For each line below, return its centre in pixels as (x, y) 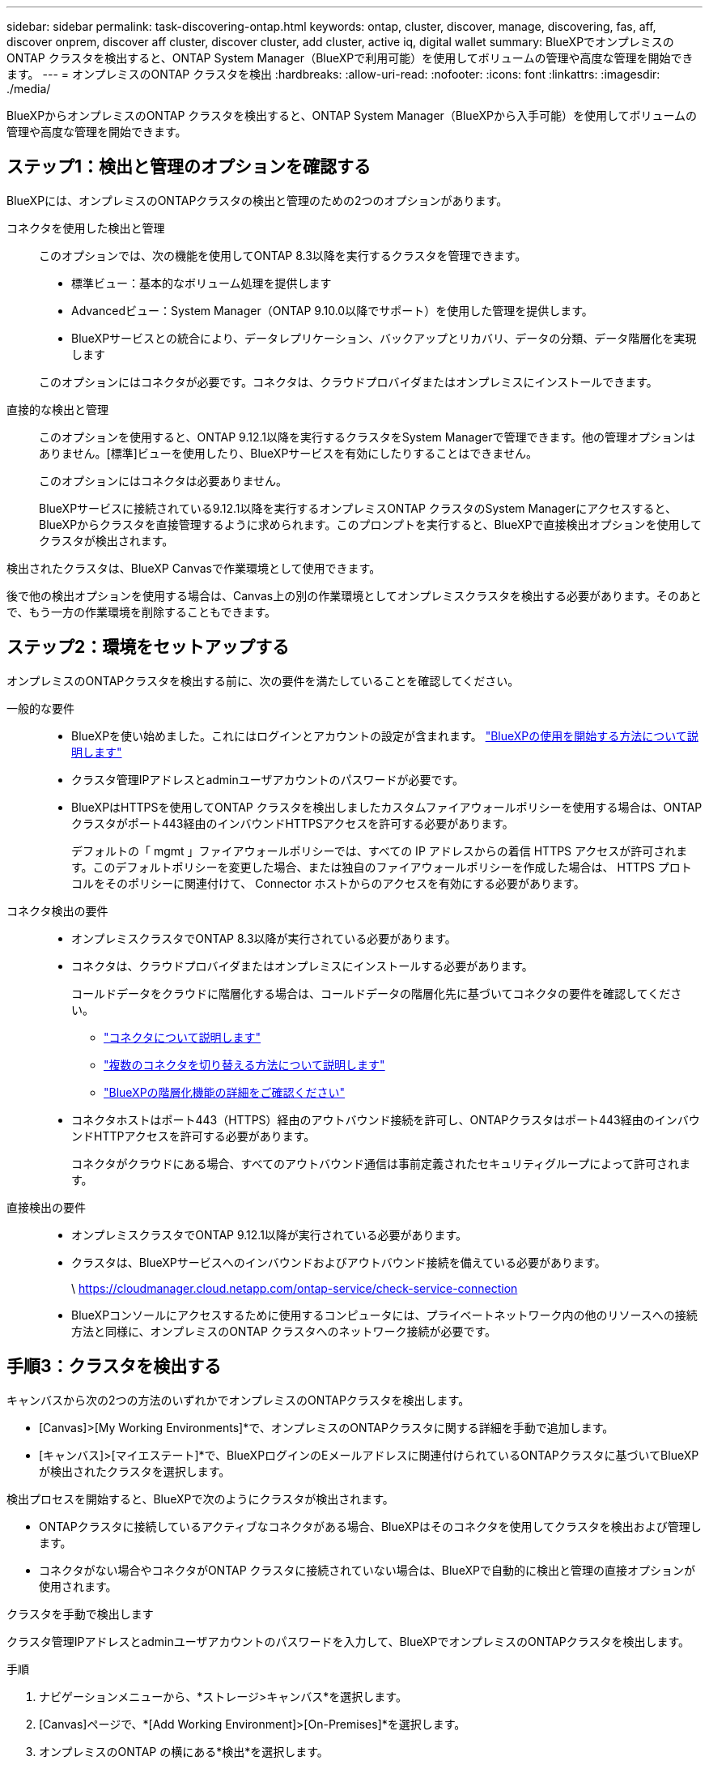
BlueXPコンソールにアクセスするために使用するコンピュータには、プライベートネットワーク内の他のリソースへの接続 (384, 1315)
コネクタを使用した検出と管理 (86, 228)
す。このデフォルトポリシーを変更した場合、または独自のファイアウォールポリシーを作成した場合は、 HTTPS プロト (382, 867)
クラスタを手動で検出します (80, 1614)
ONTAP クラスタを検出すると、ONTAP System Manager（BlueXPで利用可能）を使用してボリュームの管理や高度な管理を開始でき (350, 58)
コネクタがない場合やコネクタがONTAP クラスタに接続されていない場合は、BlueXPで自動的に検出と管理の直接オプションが (367, 1570)
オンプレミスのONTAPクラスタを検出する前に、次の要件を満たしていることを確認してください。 (263, 680)
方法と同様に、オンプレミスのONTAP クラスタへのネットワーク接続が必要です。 (284, 1331)
